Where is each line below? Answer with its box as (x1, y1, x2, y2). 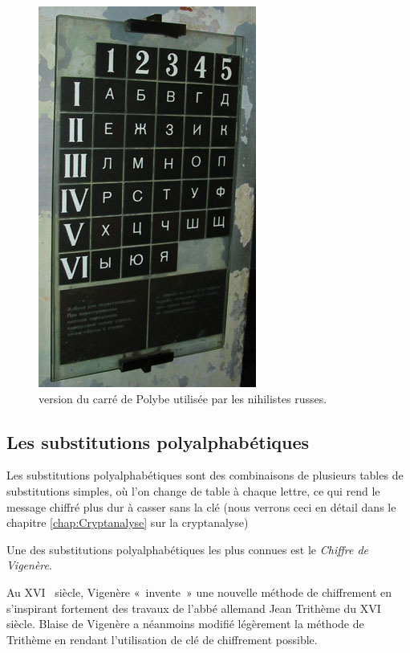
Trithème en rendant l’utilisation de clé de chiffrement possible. (6, 631, 318, 647)
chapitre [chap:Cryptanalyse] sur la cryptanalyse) (6, 514, 249, 531)
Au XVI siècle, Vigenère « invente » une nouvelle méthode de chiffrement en (6, 583, 392, 600)
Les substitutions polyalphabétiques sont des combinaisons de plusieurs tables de (6, 467, 404, 484)
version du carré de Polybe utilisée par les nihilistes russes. (39, 390, 327, 406)
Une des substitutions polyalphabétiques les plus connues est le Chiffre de (6, 541, 369, 557)
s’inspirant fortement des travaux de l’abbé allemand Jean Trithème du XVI (6, 599, 381, 616)
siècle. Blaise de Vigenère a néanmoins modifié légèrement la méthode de (6, 615, 364, 632)
